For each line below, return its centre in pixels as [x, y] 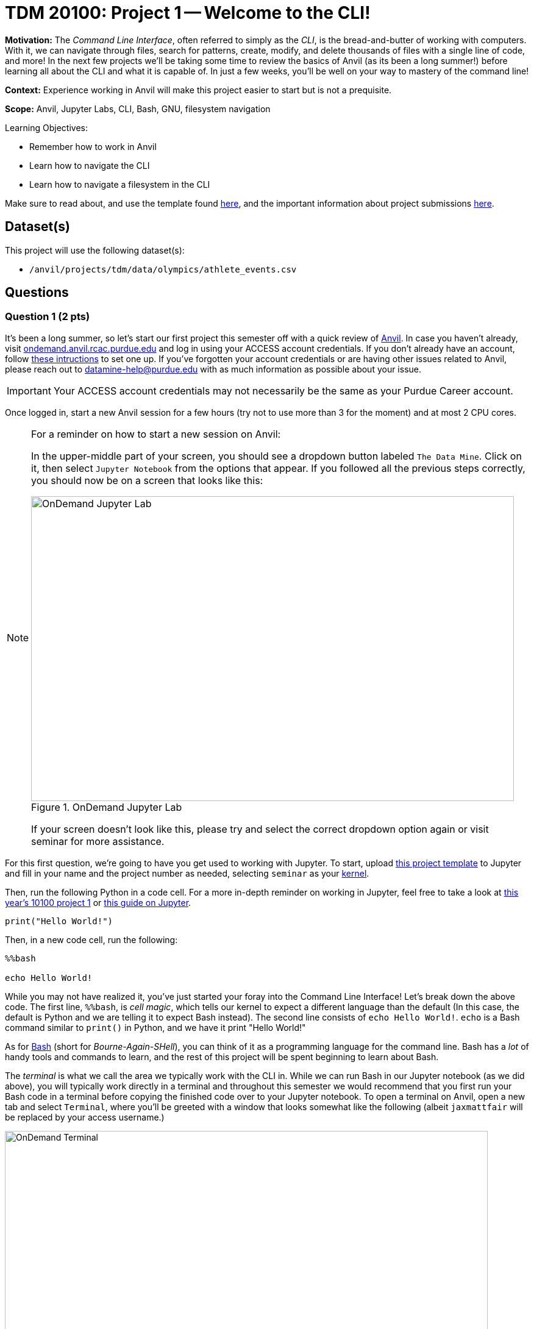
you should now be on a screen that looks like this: [147, 480]
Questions [37, 293]
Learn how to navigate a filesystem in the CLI [120, 184]
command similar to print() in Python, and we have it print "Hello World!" [155, 1027]
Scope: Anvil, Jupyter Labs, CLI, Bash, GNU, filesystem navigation [138, 109]
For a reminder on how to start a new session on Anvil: [156, 434]
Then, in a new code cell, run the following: [91, 939]
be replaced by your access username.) [85, 1117]
